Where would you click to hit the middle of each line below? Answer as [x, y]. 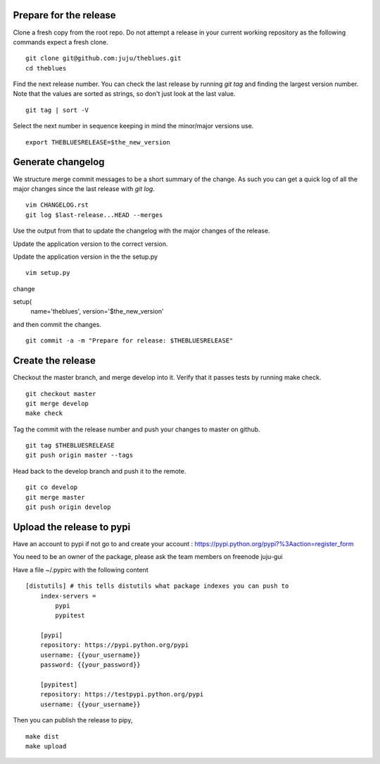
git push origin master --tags [80, 455]
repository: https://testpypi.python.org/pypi [122, 695]
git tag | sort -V [57, 110]
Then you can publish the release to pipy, [73, 720]
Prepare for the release [64, 15]
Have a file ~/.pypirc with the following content [81, 569]
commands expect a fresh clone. [61, 42]
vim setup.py [48, 273]
